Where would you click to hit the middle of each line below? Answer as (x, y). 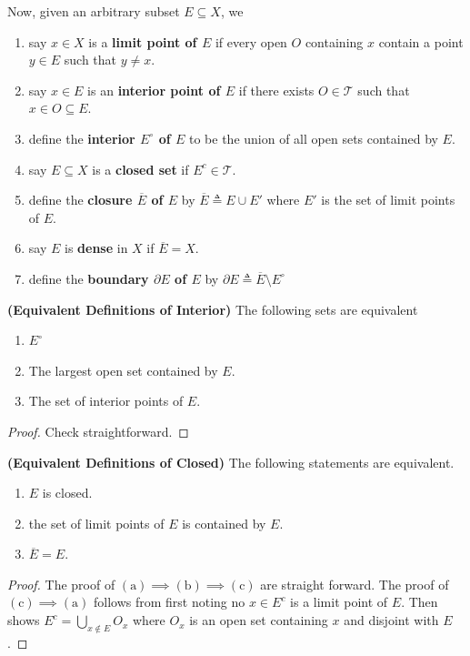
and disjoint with (391, 620)
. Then (420, 602)
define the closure (80, 200)
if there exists (276, 90)
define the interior (82, 138)
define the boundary (89, 278)
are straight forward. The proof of (355, 584)
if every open (251, 41)
